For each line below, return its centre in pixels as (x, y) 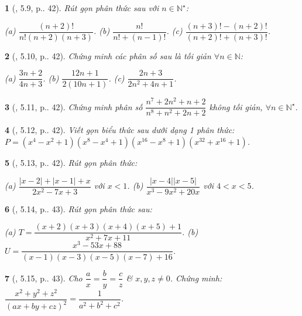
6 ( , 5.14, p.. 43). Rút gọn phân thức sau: (78, 208)
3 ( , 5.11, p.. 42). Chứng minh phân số (74, 106)
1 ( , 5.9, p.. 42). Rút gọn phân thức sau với (82, 8)
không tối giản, (236, 106)
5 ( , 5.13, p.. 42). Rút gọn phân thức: (71, 163)
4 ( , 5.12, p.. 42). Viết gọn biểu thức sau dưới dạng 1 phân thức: (120, 130)
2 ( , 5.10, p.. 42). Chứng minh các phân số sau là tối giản (108, 55)
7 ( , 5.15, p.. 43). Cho (44, 278)
